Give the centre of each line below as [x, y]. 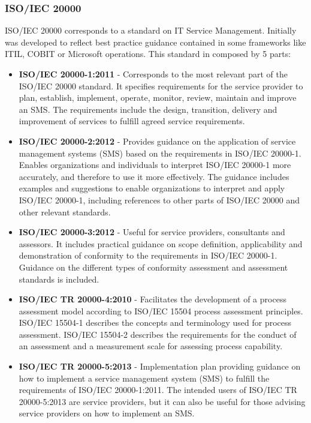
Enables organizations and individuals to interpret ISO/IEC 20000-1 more [155, 165]
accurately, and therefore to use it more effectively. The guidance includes [154, 176]
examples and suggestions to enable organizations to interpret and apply [152, 188]
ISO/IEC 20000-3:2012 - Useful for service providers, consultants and [152, 232]
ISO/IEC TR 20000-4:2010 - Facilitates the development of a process [153, 299]
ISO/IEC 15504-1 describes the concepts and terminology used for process [155, 322]
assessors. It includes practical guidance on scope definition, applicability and [161, 243]
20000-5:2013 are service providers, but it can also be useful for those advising [162, 401]
